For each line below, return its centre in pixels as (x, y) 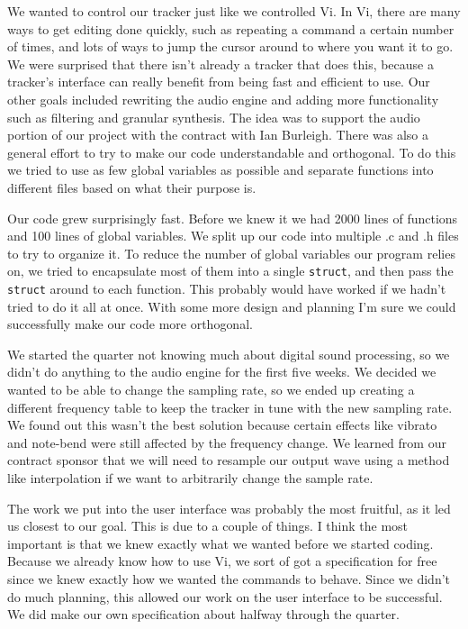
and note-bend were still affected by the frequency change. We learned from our (227, 442)
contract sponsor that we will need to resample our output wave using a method (229, 460)
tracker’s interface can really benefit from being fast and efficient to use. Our (219, 82)
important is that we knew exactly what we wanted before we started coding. (220, 543)
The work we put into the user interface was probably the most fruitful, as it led (229, 508)
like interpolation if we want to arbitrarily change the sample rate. (190, 477)
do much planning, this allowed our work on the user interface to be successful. (225, 596)
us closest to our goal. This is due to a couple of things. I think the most (208, 526)
